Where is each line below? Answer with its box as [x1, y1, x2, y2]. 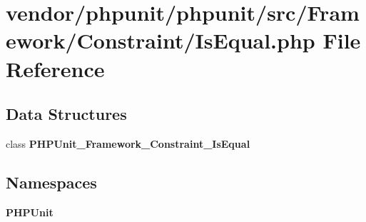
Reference [6, 54, 105, 83]
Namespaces [6, 171, 97, 193]
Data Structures [6, 103, 127, 125]
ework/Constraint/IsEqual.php [6, 26, 315, 55]
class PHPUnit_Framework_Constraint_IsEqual [6, 136, 250, 151]
